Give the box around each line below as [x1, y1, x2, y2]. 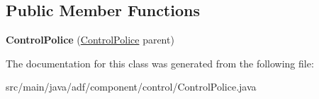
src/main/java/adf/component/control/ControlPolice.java [6, 79, 257, 94]
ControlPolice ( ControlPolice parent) [6, 32, 174, 47]
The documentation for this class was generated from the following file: [6, 55, 314, 70]
